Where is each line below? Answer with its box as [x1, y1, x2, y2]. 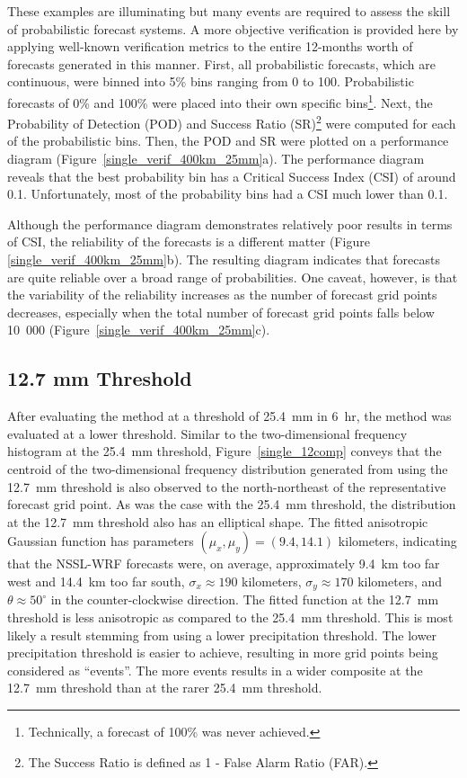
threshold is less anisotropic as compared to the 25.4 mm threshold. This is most [7, 608, 454, 626]
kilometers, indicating [338, 532, 457, 550]
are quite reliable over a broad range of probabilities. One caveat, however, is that [7, 267, 458, 286]
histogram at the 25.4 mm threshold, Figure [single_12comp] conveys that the [7, 442, 442, 461]
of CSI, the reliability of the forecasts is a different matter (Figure [7, 232, 370, 251]
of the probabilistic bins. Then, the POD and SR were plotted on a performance [7, 131, 449, 150]
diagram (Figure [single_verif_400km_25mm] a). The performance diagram [7, 149, 425, 168]
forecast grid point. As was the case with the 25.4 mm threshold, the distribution [7, 495, 456, 514]
